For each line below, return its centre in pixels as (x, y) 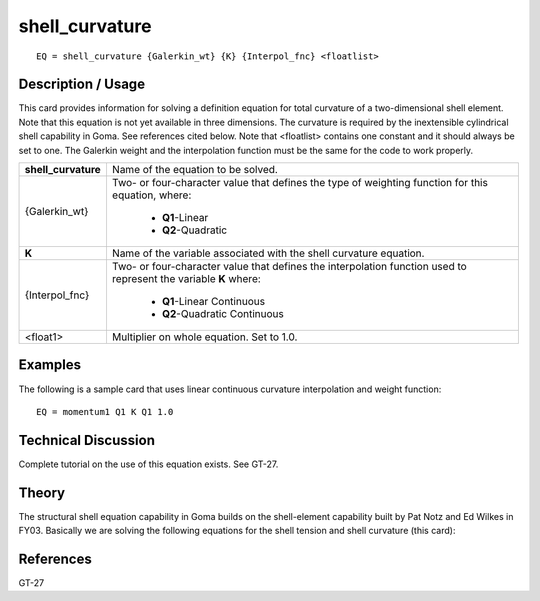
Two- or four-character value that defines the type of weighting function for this (300, 183)
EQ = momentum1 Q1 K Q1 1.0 (105, 411)
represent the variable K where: (186, 279)
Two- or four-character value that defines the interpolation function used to (289, 267)
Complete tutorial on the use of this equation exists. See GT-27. (148, 464)
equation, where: (151, 195)
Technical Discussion (86, 440)
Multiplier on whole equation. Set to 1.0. (204, 337)
